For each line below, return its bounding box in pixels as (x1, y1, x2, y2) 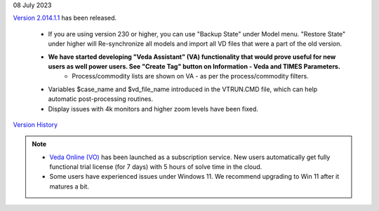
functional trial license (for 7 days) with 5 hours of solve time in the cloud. (49, 163, 262, 171)
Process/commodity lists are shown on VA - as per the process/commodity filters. (72, 72, 309, 81)
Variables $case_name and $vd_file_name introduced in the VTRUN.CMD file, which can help (48, 85, 318, 93)
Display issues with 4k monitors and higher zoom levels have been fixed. (48, 104, 259, 113)
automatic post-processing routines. (48, 95, 154, 103)
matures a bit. (49, 182, 89, 191)
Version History (13, 120, 58, 129)
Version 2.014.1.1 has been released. (13, 14, 117, 22)
